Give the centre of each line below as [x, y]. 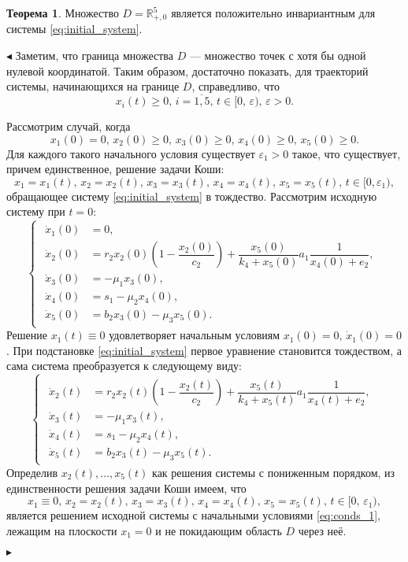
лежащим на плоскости [62, 530]
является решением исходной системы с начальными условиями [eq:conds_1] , [194, 515]
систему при [36, 211]
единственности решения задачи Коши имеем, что [126, 488]
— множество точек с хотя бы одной [278, 55]
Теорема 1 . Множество [63, 13]
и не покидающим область [219, 530]
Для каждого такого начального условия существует [131, 153]
